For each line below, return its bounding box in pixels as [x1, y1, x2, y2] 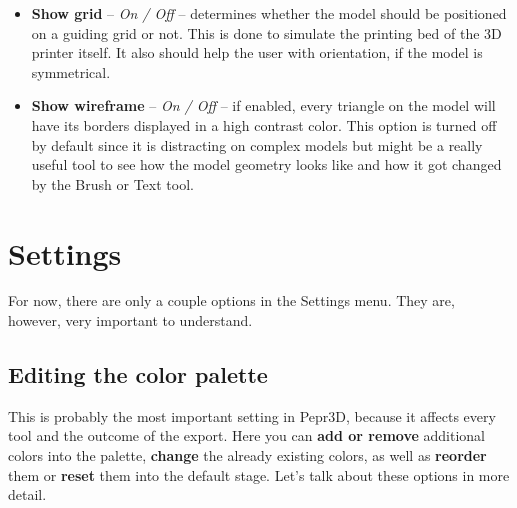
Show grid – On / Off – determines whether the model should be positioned [31, 3, 507, 23]
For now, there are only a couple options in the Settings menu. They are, [8, 290, 455, 311]
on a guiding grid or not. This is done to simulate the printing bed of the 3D [31, 22, 502, 43]
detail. [8, 484, 47, 505]
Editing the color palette [8, 359, 268, 390]
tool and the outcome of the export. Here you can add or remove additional [8, 425, 485, 446]
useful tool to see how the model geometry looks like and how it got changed [31, 154, 502, 175]
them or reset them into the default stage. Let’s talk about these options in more [8, 464, 510, 485]
